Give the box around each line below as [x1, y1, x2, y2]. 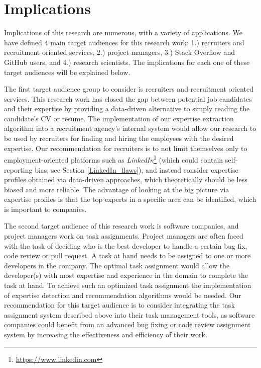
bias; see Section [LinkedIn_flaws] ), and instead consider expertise [35, 164, 238, 175]
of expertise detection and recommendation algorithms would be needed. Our [4, 289, 241, 300]
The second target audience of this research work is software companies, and [4, 220, 239, 231]
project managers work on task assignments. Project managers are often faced [4, 231, 243, 241]
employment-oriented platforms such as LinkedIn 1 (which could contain [4, 153, 223, 165]
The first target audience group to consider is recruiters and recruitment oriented [4, 84, 253, 94]
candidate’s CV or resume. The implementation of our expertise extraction [4, 113, 234, 123]
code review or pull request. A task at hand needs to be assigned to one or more [4, 250, 251, 261]
